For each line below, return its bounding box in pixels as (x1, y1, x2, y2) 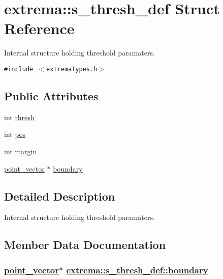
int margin (4, 146, 37, 156)
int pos (4, 129, 26, 139)
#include (4, 65, 34, 73)
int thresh (4, 111, 35, 122)
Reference (4, 18, 75, 39)
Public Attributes (4, 88, 99, 103)
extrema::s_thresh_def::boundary (66, 263, 208, 276)
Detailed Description (4, 188, 115, 204)
